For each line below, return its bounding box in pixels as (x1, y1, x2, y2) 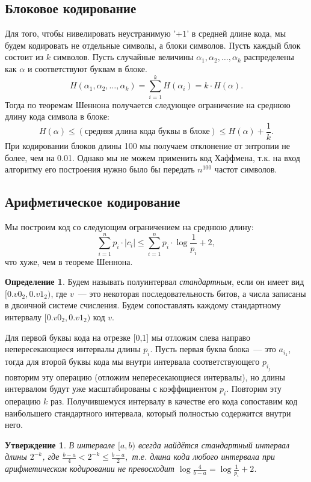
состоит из (5, 50, 44, 63)
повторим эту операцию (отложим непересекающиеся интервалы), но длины (5, 370, 285, 383)
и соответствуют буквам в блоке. (27, 62, 147, 75)
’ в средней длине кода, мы (186, 27, 286, 40)
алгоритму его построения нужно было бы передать (5, 163, 195, 175)
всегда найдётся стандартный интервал (138, 438, 290, 451)
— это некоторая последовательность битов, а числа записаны (78, 287, 306, 299)
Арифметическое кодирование (5, 192, 180, 211)
